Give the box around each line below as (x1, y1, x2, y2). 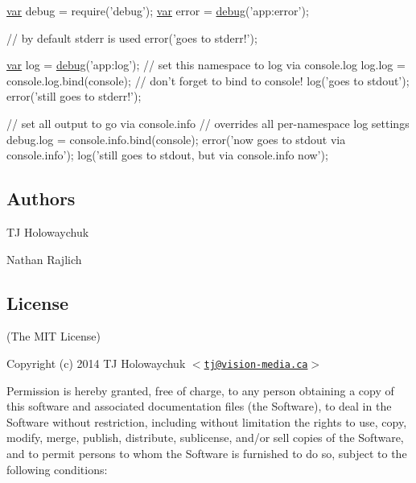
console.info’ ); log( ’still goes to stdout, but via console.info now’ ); (6, 147, 328, 163)
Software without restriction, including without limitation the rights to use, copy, (6, 413, 407, 430)
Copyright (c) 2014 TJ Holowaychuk (6, 354, 186, 371)
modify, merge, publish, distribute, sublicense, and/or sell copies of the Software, (6, 429, 404, 446)
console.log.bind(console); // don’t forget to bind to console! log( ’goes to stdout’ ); (6, 72, 410, 89)
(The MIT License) (6, 328, 101, 345)
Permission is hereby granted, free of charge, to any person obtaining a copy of (6, 382, 394, 398)
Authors (6, 186, 76, 211)
